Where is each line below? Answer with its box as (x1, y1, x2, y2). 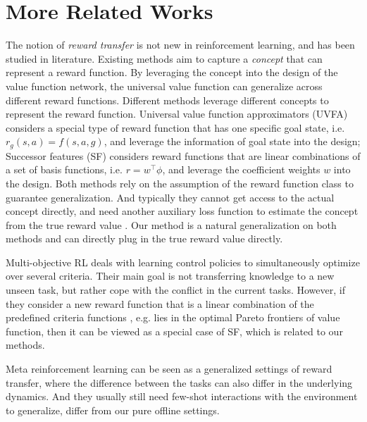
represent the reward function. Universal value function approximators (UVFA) (6, 106, 348, 121)
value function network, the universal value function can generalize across (6, 78, 323, 93)
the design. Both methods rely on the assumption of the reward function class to (6, 175, 354, 190)
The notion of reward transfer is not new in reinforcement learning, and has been (6, 37, 355, 52)
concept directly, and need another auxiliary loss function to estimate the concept (6, 204, 359, 218)
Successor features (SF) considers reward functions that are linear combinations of (6, 148, 361, 163)
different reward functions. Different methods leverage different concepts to (6, 92, 329, 107)
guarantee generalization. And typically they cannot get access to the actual (6, 190, 335, 204)
